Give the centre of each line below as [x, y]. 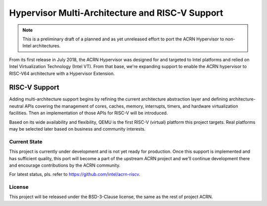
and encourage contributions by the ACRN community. [65, 165]
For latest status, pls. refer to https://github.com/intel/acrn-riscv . [75, 174]
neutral [16, 106]
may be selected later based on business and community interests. [77, 129]
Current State [26, 141]
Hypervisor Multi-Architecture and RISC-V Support [116, 13]
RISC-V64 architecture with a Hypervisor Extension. [62, 73]
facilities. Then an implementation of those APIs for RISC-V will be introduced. [89, 113]
